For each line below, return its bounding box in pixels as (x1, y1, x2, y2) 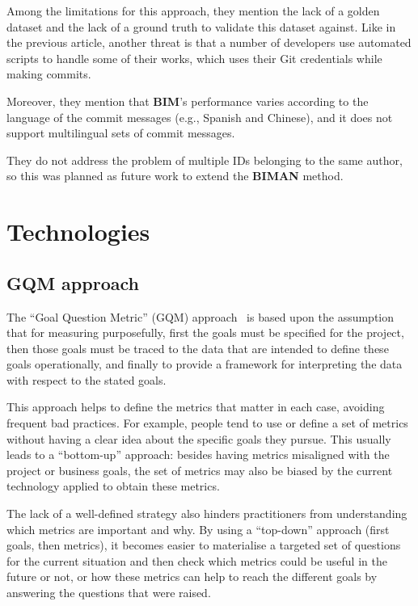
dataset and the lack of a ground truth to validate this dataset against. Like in (6, 18, 396, 35)
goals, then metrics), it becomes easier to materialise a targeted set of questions (6, 537, 401, 553)
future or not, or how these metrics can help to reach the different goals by (6, 568, 378, 585)
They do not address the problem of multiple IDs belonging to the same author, (6, 151, 403, 168)
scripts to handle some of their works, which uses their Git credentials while (6, 49, 382, 66)
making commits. (6, 65, 91, 82)
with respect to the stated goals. (6, 371, 167, 388)
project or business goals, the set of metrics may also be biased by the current (6, 461, 393, 478)
